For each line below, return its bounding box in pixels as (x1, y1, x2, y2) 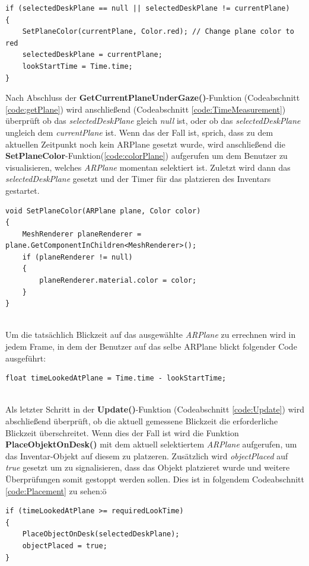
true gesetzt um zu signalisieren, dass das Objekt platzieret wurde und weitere (5, 461, 290, 474)
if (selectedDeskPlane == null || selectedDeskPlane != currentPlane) (5, 4, 290, 12)
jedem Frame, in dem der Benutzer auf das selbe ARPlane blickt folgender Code (5, 340, 297, 353)
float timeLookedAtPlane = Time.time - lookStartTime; (5, 374, 227, 383)
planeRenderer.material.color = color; (39, 276, 197, 285)
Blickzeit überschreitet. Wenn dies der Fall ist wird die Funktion (5, 426, 239, 439)
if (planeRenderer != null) (22, 252, 133, 261)
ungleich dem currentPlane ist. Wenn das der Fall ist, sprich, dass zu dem (5, 126, 273, 138)
